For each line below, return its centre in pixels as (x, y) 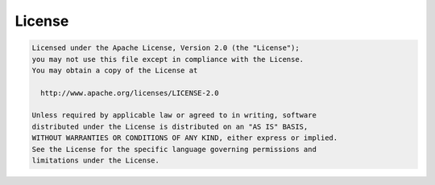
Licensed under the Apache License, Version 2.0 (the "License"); (166, 48)
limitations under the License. (96, 160)
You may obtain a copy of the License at (115, 70)
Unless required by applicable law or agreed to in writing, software (174, 115)
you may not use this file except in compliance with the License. (168, 59)
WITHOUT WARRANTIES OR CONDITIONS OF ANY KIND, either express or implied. (185, 138)
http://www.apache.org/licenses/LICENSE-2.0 (130, 93)
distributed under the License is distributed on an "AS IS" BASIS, (170, 126)
